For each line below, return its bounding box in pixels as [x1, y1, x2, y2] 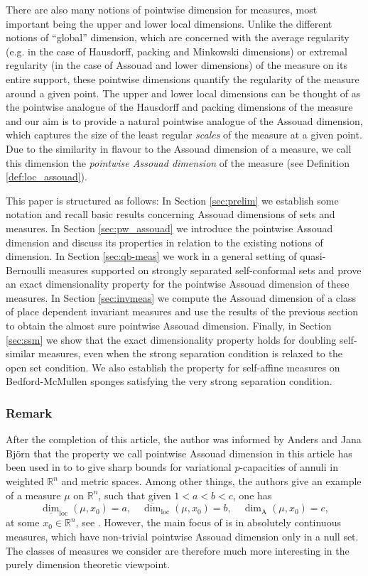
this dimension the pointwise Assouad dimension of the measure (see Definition [6, 155, 350, 170]
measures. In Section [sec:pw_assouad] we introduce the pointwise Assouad [6, 220, 333, 235]
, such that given [98, 487, 171, 502]
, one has [232, 487, 272, 502]
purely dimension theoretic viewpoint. [6, 557, 171, 572]
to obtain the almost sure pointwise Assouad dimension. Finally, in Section [6, 318, 332, 333]
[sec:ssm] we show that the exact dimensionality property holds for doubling [6, 332, 337, 347]
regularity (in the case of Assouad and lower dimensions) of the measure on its [6, 58, 347, 72]
